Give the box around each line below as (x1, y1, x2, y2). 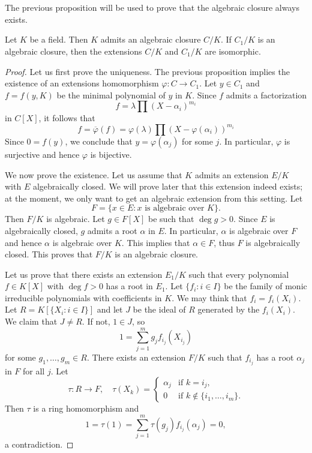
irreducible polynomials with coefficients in (5, 291, 162, 304)
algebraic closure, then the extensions (5, 44, 142, 57)
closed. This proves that (5, 248, 93, 260)
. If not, (82, 315, 110, 328)
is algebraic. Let (46, 212, 105, 225)
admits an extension (194, 168, 269, 181)
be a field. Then (29, 33, 88, 46)
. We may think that (172, 291, 247, 304)
